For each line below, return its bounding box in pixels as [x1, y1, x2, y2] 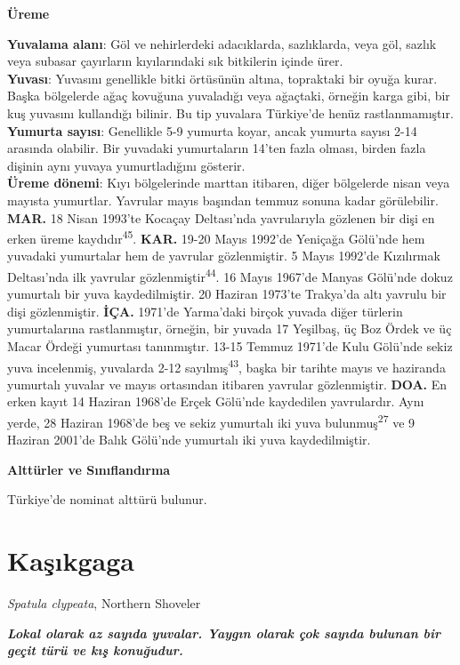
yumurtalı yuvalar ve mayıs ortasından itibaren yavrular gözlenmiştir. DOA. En [7, 374, 448, 393]
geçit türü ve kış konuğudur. [7, 641, 183, 660]
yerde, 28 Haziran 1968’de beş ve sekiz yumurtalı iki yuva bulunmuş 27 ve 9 [7, 411, 416, 431]
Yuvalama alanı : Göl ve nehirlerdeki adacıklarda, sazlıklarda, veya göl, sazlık [7, 34, 437, 52]
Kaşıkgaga [7, 542, 135, 579]
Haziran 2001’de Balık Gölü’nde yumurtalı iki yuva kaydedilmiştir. [7, 430, 371, 449]
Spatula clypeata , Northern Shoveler [7, 594, 201, 613]
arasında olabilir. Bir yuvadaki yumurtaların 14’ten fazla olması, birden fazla [7, 139, 426, 157]
